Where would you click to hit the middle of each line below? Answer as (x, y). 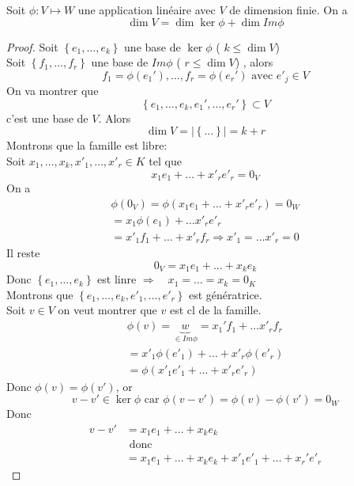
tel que (165, 161)
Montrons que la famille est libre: (87, 145)
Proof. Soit (32, 46)
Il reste (23, 253)
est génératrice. (226, 294)
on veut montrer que (107, 310)
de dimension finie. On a (288, 9)
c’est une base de (47, 118)
